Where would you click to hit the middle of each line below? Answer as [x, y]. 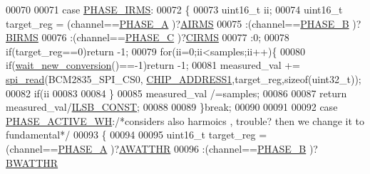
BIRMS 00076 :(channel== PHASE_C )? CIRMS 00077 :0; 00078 [148, 37]
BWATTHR [32, 162]
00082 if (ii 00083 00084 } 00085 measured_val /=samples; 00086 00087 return [176, 93]
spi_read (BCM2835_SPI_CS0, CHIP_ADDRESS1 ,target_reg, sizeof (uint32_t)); [184, 78]
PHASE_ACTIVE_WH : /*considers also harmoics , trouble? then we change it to [185, 120]
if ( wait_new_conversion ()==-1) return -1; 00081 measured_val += [153, 65]
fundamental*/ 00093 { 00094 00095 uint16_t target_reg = [137, 135]
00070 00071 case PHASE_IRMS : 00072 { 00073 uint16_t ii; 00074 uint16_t [174, 9]
